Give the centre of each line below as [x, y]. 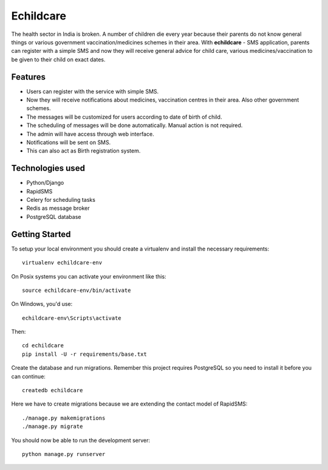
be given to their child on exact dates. [58, 59]
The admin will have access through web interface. [90, 134]
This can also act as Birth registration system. [84, 151]
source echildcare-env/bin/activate [77, 290]
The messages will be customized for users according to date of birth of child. [124, 117]
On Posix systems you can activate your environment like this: [89, 276]
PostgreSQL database [54, 216]
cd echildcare [43, 346]
